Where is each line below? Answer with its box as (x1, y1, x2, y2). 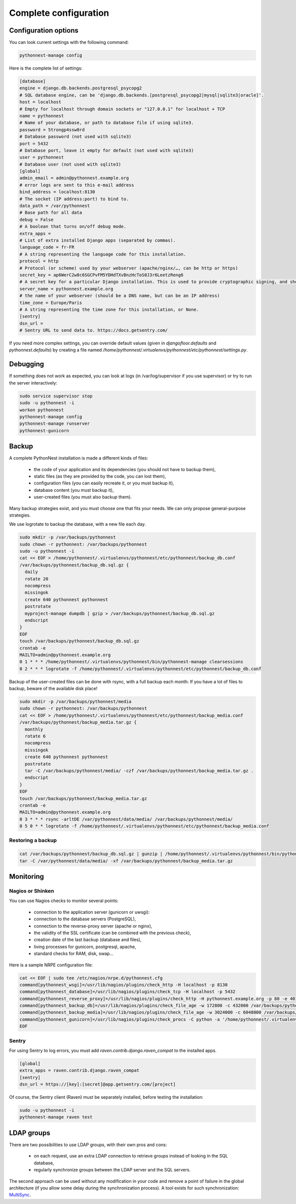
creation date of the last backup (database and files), (34, 937, 142, 943)
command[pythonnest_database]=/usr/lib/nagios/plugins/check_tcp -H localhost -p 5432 (19, 989, 236, 994)
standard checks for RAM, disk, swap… (34, 950, 113, 956)
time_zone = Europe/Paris (19, 300, 82, 305)
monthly (25, 727, 43, 732)
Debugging (9, 360, 44, 368)
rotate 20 (25, 576, 49, 582)
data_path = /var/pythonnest (19, 203, 90, 209)
